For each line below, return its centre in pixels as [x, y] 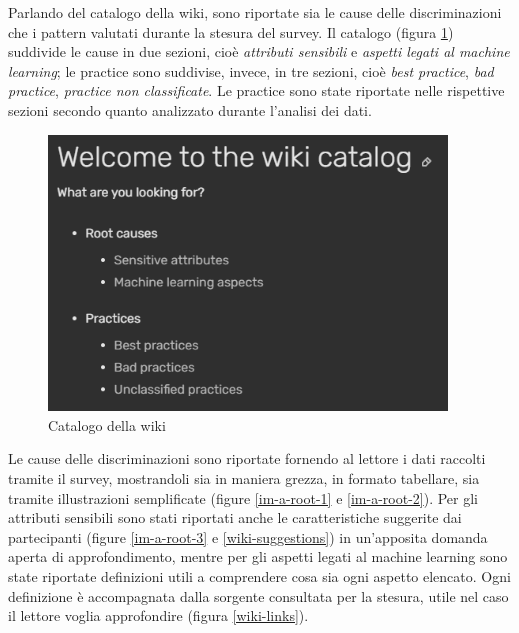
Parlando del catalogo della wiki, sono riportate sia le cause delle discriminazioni [255, 12]
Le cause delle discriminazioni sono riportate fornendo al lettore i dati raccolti [247, 458]
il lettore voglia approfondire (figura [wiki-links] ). [158, 615]
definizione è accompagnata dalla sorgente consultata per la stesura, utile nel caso [258, 595]
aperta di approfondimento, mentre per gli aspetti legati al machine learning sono [258, 556]
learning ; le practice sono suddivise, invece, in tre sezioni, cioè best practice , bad [251, 70]
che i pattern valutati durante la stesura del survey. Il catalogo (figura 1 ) [231, 31]
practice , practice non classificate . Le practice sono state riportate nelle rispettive [256, 90]
